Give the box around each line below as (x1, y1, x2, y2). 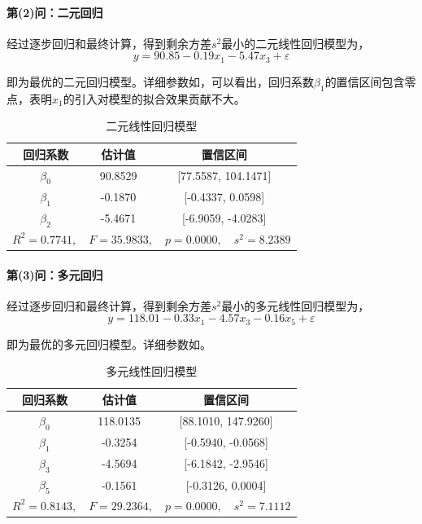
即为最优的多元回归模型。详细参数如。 (7, 335, 211, 352)
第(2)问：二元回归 (7, 3, 103, 20)
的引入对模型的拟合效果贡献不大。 (63, 90, 246, 107)
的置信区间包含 (324, 73, 405, 90)
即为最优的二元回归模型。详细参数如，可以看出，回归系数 (7, 73, 314, 90)
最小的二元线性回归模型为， (221, 34, 370, 51)
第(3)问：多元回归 (7, 266, 103, 283)
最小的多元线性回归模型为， (221, 297, 370, 314)
